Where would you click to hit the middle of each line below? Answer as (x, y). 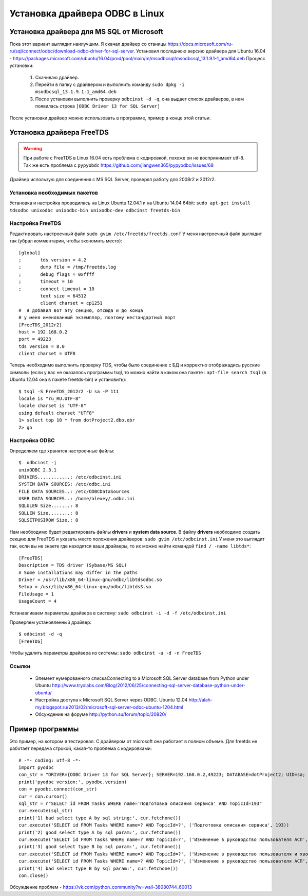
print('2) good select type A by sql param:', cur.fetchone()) (100, 832)
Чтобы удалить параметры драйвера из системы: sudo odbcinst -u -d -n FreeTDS (105, 653)
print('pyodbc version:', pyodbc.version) (73, 782)
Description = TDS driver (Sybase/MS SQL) (73, 565)
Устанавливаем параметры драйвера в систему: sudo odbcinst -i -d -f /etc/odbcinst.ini (118, 613)
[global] (30, 253)
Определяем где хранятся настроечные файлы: (62, 451)
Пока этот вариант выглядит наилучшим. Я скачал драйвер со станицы (88, 44)
